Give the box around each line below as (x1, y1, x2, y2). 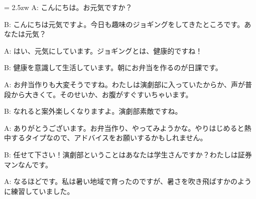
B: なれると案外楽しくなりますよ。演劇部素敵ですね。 (4, 106, 182, 116)
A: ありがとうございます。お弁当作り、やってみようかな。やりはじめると (4, 122, 244, 133)
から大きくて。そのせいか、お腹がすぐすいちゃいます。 (11, 89, 193, 99)
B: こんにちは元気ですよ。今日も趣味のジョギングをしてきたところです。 (4, 19, 244, 29)
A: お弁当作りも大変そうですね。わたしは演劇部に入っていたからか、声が (4, 79, 245, 89)
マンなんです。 (4, 159, 52, 169)
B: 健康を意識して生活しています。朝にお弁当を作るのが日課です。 (4, 62, 222, 73)
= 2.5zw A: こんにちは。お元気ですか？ (4, 2, 133, 12)
